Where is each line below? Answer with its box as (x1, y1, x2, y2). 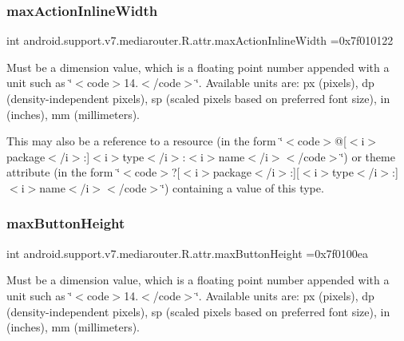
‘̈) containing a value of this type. (161, 179, 324, 196)
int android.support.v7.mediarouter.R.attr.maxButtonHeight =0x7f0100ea (6, 244, 369, 261)
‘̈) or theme (340, 148, 395, 165)
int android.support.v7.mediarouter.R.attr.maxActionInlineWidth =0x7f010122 (6, 32, 394, 49)
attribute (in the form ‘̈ (6, 164, 121, 180)
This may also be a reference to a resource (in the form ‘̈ (6, 133, 283, 149)
